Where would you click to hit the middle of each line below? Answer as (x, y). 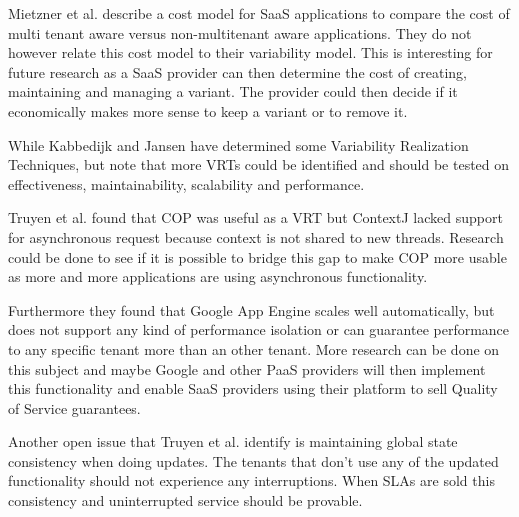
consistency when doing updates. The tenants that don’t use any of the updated (253, 460)
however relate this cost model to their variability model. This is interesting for (250, 52)
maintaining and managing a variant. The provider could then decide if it (233, 91)
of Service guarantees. (74, 407)
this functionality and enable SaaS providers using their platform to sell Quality (253, 388)
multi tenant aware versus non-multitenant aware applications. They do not (240, 32)
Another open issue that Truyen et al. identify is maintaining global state (233, 441)
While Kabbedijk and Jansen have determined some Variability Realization (238, 144)
